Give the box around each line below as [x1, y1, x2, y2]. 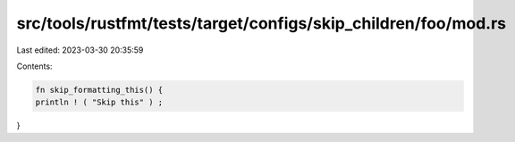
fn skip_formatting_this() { [35, 85, 164, 95]
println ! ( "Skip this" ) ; [35, 97, 164, 107]
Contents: [16, 61, 53, 71]
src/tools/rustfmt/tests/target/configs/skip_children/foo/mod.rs [16, 13, 507, 33]
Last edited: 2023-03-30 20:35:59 [16, 45, 144, 55]
